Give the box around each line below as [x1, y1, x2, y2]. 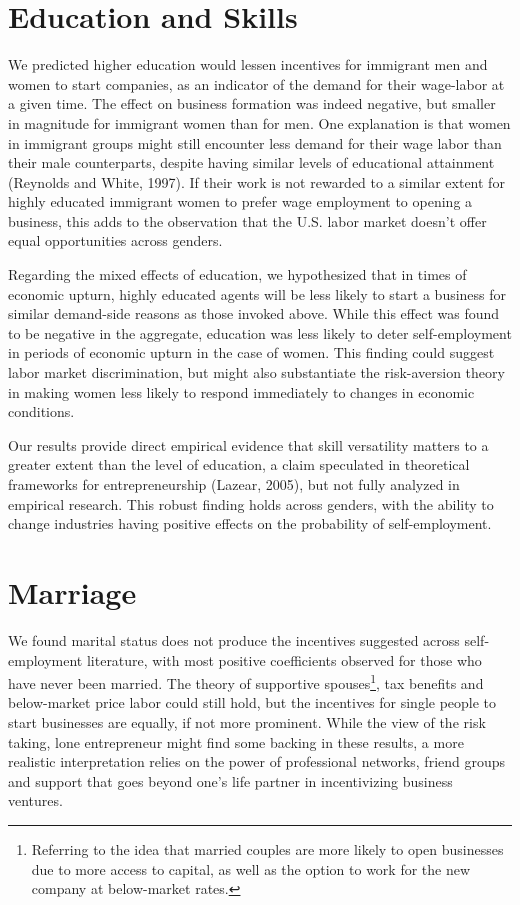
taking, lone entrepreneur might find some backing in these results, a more [8, 731, 464, 752]
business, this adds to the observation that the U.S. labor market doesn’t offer [8, 210, 487, 231]
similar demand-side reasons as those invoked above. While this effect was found [8, 303, 500, 324]
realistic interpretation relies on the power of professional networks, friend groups [8, 751, 506, 772]
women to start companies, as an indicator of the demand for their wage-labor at [8, 73, 505, 94]
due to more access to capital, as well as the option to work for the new [31, 858, 471, 879]
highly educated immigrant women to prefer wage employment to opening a [8, 191, 473, 212]
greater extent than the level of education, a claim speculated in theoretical [8, 454, 470, 475]
